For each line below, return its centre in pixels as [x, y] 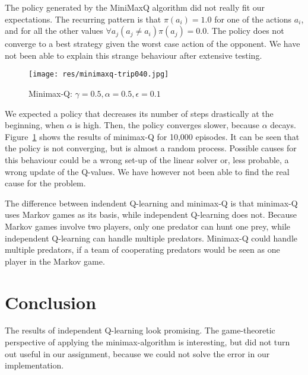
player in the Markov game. [55, 261]
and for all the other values [54, 31]
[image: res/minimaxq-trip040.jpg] [99, 74]
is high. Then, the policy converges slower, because [167, 125]
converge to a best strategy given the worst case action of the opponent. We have [153, 44]
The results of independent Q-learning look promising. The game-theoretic [140, 330]
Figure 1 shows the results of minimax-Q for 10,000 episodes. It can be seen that [152, 136]
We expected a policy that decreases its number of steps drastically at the [139, 113]
